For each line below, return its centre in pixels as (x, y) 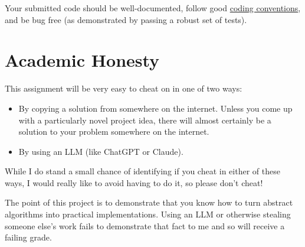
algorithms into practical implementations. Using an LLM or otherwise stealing (148, 214)
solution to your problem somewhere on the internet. (114, 131)
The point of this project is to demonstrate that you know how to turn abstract (149, 202)
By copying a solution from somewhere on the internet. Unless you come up (155, 108)
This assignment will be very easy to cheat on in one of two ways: (124, 88)
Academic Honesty (82, 60)
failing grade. (28, 237)
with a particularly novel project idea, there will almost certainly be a (145, 120)
